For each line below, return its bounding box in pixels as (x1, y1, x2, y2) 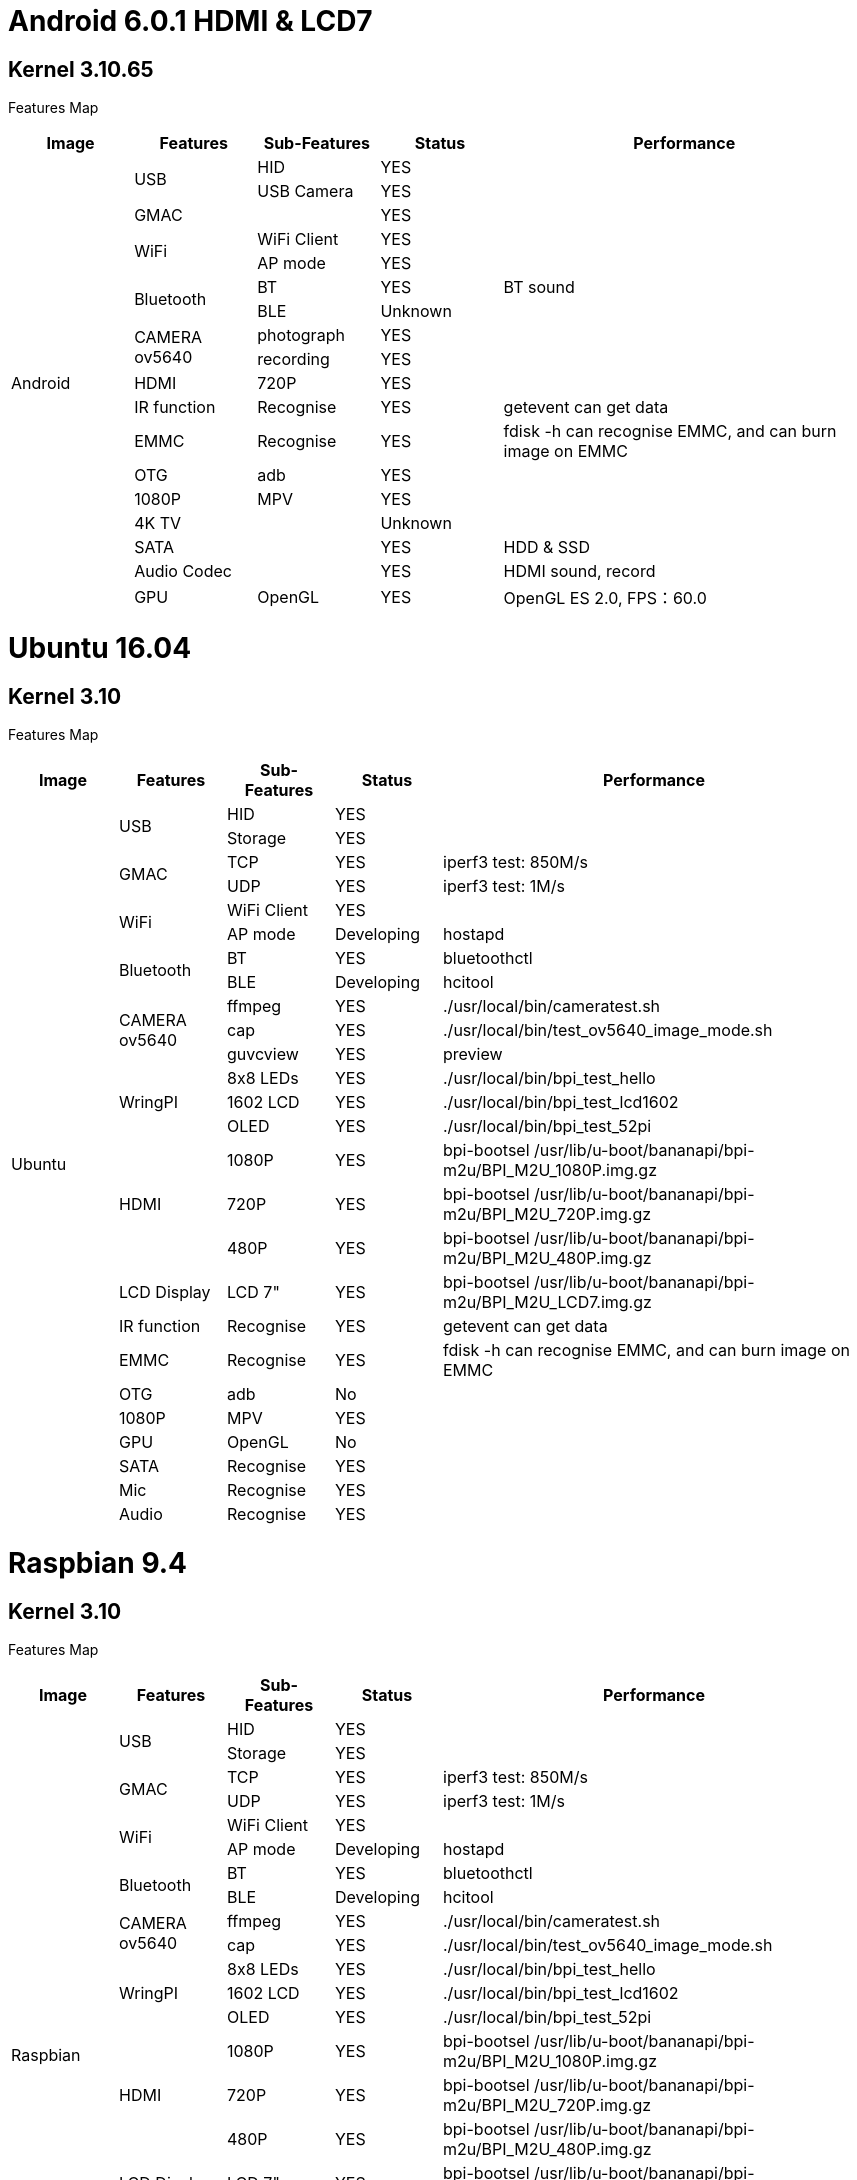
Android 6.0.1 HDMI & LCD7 (8, 4, 373, 38)
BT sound (503, 277, 575, 298)
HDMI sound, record (503, 561, 656, 582)
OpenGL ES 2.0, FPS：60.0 (503, 588, 707, 609)
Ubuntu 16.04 (8, 630, 192, 665)
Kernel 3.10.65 (8, 56, 154, 82)
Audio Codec (134, 561, 232, 582)
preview (443, 1044, 503, 1065)
